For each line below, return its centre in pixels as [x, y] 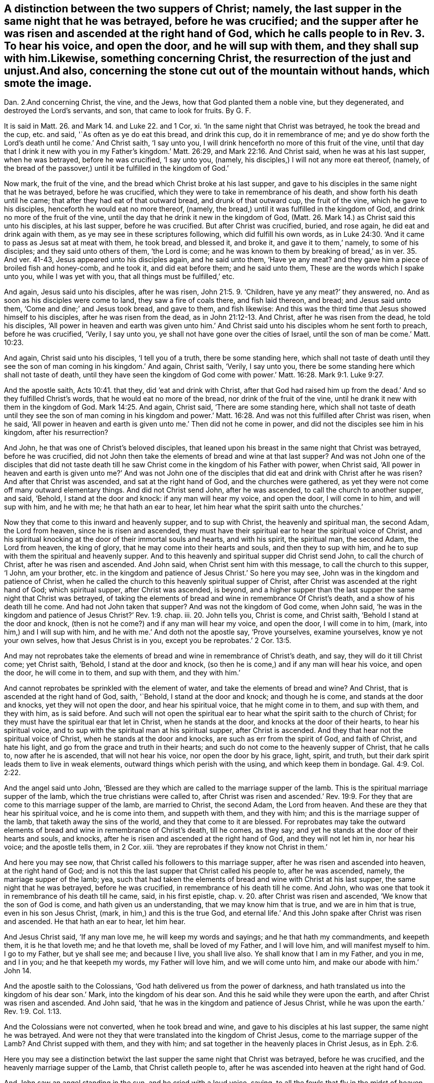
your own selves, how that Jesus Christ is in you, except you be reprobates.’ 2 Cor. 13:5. [148, 641]
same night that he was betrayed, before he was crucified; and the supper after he [211, 21]
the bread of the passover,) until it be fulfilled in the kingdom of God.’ [117, 168]
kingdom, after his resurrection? [56, 433]
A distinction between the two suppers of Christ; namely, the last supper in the [203, 9]
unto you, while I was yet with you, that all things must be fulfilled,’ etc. [119, 277]
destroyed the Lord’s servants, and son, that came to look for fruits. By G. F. [128, 111]
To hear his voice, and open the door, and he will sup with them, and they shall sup [211, 46]
